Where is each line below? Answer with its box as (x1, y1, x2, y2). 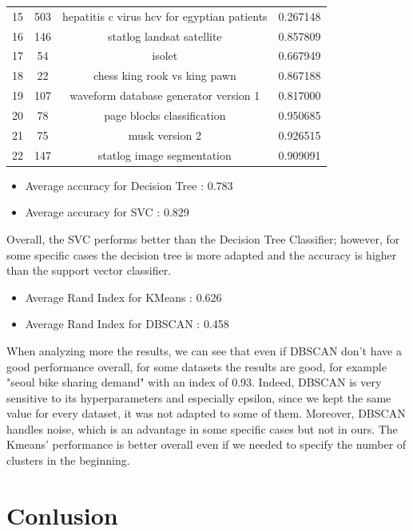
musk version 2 (128, 126, 201, 143)
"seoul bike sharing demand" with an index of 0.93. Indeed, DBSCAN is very (6, 374, 382, 390)
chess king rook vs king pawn (93, 67, 236, 84)
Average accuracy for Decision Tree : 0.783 (25, 176, 233, 193)
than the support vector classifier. (6, 262, 172, 279)
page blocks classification (104, 106, 226, 123)
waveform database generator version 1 (69, 87, 260, 104)
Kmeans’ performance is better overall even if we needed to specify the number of (6, 436, 407, 453)
